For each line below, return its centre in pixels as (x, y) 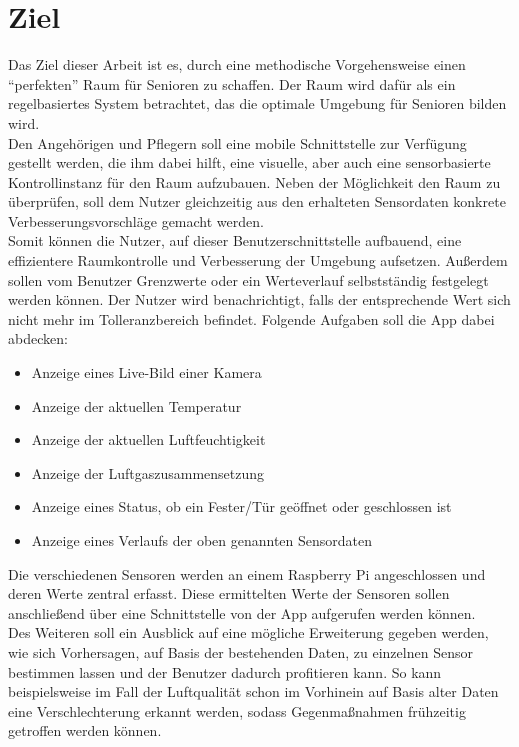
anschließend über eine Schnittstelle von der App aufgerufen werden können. (242, 612)
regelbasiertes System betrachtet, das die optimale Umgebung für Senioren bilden (257, 103)
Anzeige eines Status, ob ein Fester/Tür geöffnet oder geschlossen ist (241, 506)
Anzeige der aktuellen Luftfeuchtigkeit (148, 439)
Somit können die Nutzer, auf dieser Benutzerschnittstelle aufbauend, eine (235, 240)
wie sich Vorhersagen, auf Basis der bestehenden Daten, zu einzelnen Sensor (240, 651)
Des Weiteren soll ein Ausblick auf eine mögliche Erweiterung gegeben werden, (248, 632)
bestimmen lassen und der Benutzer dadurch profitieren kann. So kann (225, 671)
